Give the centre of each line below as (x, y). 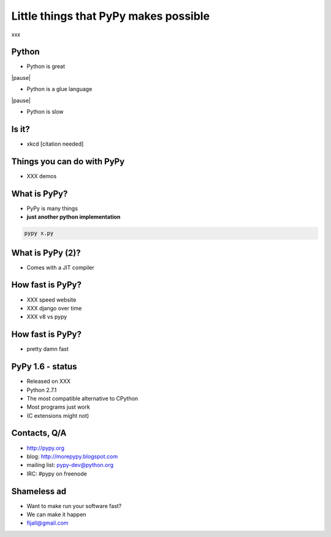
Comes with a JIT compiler (60, 267)
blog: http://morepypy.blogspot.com (72, 456)
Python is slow (45, 112)
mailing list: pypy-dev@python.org (70, 465)
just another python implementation (74, 217)
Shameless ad (39, 491)
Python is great (46, 66)
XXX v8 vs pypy (47, 317)
